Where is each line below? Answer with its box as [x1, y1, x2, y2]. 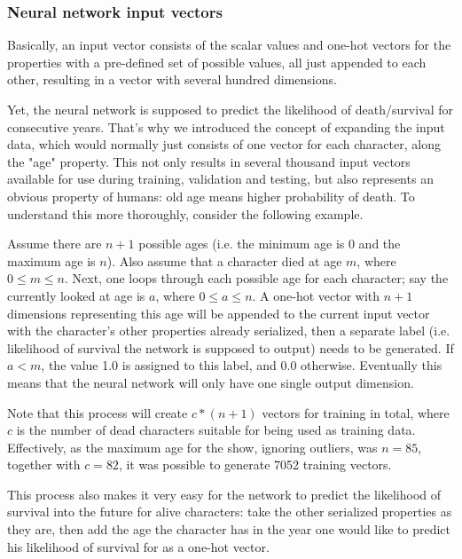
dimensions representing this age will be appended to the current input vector [7, 303, 430, 322]
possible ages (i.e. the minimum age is [138, 234, 345, 253]
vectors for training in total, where [262, 403, 450, 421]
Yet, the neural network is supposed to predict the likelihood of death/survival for [7, 100, 453, 118]
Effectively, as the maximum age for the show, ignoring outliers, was [7, 437, 378, 456]
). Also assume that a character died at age [106, 251, 342, 270]
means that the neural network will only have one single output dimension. [7, 373, 414, 391]
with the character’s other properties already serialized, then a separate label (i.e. [7, 321, 450, 340]
